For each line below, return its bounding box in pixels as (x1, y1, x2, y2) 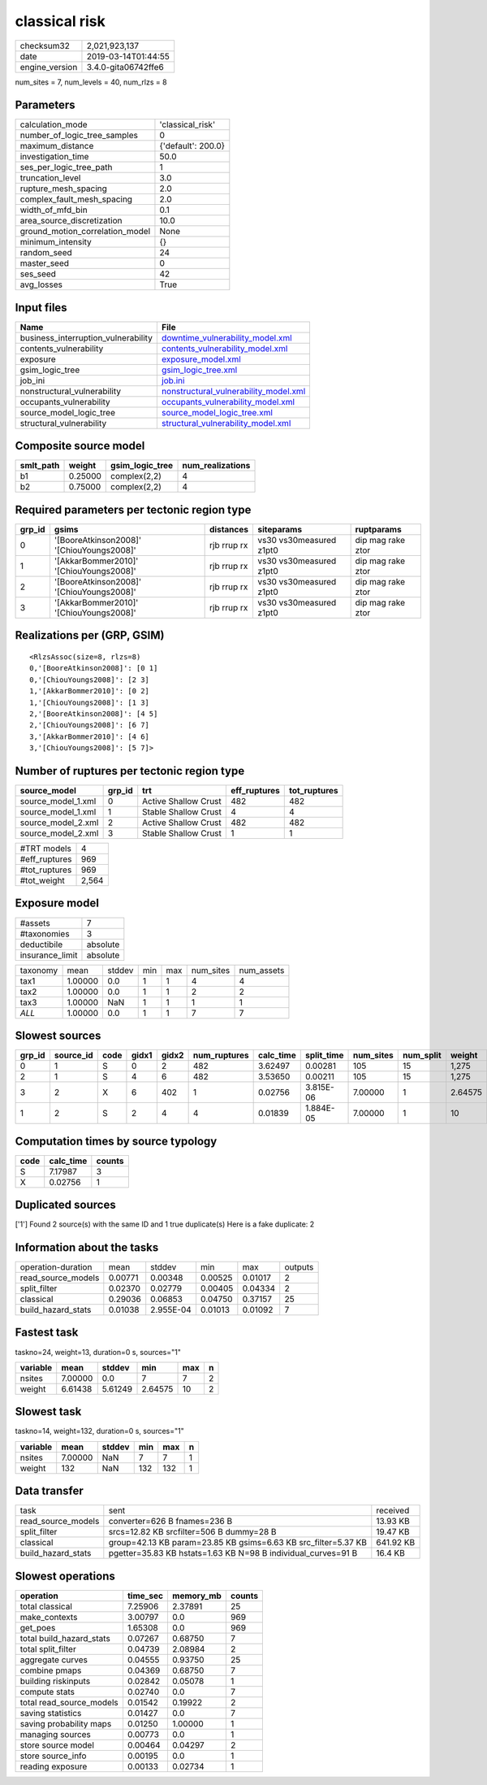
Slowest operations (15, 1569, 115, 1583)
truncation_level (19, 172, 81, 184)
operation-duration (19, 1262, 93, 1273)
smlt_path (19, 460, 60, 471)
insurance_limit (19, 949, 78, 961)
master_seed (19, 258, 69, 269)
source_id (54, 1049, 93, 1061)
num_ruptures (192, 1049, 249, 1061)
